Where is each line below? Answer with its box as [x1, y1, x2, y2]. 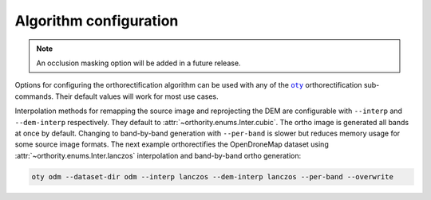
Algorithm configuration [14, 12, 179, 29]
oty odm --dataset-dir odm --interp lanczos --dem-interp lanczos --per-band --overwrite [31, 172, 394, 181]
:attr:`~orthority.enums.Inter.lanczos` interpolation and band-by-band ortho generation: [14, 151, 302, 160]
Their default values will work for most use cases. [54, 92, 219, 101]
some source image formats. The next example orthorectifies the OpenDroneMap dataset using [14, 139, 329, 149]
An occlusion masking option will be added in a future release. [36, 58, 241, 68]
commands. [14, 92, 54, 101]
